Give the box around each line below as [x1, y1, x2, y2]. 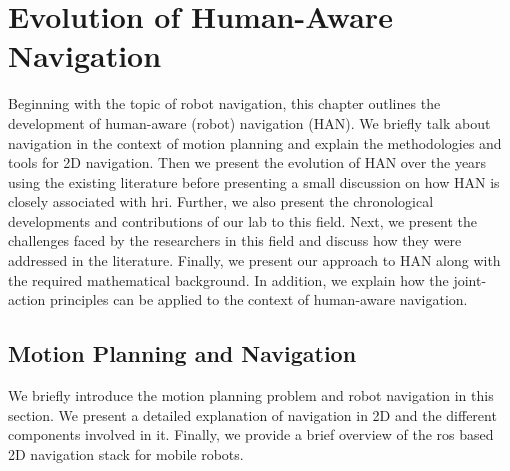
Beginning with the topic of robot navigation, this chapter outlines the [8, 93, 441, 114]
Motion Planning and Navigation [8, 338, 357, 369]
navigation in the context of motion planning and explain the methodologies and [8, 132, 502, 153]
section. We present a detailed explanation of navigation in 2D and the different [8, 404, 497, 425]
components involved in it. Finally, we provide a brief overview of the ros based [8, 424, 494, 445]
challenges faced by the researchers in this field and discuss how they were [8, 230, 462, 251]
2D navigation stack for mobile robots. [8, 443, 244, 464]
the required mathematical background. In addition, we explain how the [8, 269, 449, 290]
